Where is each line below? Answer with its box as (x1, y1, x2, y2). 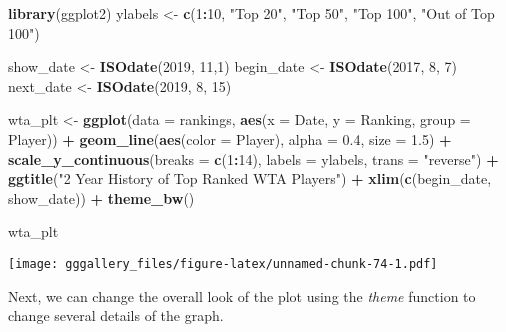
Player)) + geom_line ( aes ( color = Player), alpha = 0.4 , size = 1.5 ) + (8, 128, 452, 149)
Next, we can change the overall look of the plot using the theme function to (8, 285, 476, 306)
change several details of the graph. (8, 305, 224, 326)
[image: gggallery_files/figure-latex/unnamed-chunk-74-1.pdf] (8, 256, 438, 271)
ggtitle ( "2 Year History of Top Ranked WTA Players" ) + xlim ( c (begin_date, (8, 168, 492, 189)
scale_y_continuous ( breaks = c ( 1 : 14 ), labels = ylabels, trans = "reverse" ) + (8, 148, 499, 169)
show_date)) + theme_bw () (8, 187, 195, 208)
